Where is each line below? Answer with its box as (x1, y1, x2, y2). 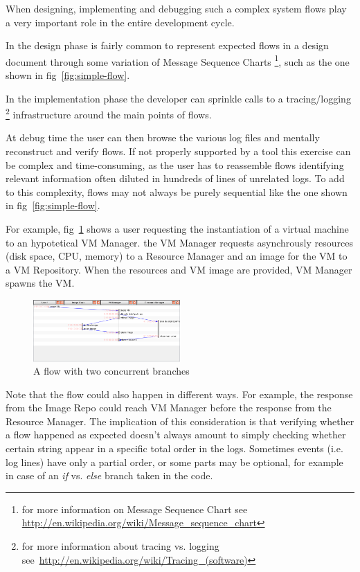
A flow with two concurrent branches (33, 364, 190, 378)
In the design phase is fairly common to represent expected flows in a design (6, 38, 329, 53)
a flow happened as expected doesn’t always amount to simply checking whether (6, 427, 346, 442)
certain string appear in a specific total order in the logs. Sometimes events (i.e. (6, 441, 343, 456)
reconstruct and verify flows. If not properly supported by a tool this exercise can (6, 144, 351, 159)
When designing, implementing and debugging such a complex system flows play (6, 1, 347, 15)
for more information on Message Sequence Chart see (21, 501, 248, 516)
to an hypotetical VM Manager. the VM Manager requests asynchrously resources (6, 235, 353, 249)
